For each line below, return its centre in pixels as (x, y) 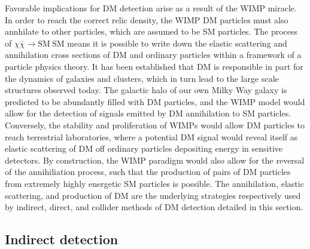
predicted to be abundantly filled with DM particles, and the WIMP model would (155, 101)
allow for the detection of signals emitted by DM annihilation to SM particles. (148, 113)
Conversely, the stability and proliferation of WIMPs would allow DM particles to (155, 124)
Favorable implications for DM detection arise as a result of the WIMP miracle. (151, 8)
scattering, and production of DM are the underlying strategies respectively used (153, 195)
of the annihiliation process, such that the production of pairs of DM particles (148, 172)
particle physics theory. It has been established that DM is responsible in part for (154, 66)
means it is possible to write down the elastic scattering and (177, 43)
